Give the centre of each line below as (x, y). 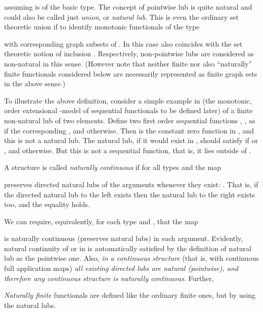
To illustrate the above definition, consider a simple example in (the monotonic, (128, 100)
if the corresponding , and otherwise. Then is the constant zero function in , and (129, 130)
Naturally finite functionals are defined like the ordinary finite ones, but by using (130, 295)
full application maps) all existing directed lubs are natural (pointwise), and (121, 268)
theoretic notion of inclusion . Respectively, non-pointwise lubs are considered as (129, 54)
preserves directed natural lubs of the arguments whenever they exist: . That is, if (131, 184)
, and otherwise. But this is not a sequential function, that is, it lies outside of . (128, 150)
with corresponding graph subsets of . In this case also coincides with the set (123, 43)
